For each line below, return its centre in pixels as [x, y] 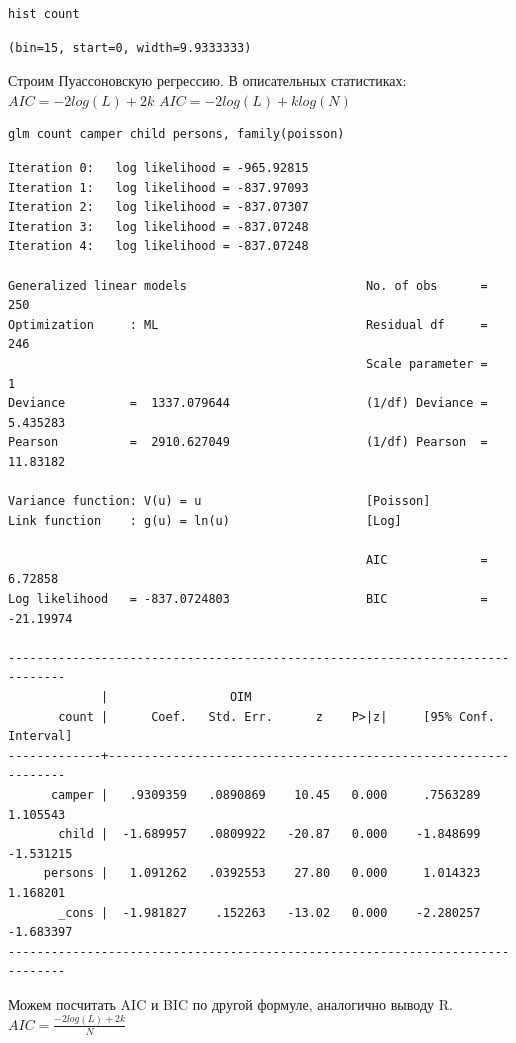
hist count [44, 14]
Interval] [40, 736]
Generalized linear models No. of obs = [248, 285]
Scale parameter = [426, 363]
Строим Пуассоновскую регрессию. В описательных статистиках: [207, 80]
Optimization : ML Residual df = [248, 324]
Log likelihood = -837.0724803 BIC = [248, 599]
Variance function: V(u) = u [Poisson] [219, 501]
